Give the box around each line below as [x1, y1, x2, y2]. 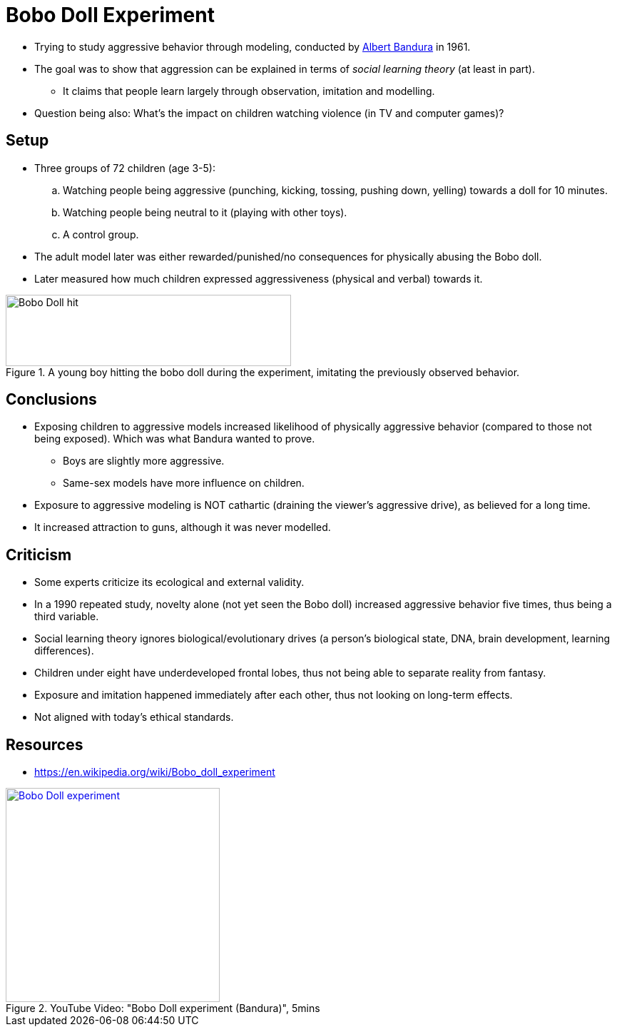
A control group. [63, 228, 139, 241]
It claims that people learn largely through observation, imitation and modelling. [63, 84, 435, 97]
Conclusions [6, 390, 97, 409]
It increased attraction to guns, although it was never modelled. [34, 521, 331, 534]
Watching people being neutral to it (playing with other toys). [63, 206, 347, 218]
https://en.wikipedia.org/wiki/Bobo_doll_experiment [34, 766, 275, 779]
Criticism [6, 545, 72, 564]
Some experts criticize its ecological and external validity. [34, 576, 305, 589]
